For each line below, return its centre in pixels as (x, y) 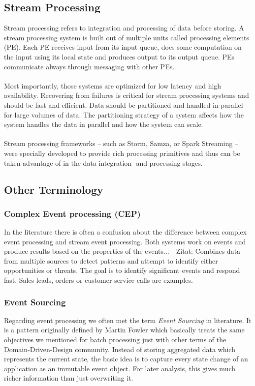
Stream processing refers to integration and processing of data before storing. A (124, 28)
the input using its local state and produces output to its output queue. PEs (119, 56)
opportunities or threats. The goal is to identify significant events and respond (122, 270)
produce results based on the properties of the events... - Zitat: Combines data (122, 251)
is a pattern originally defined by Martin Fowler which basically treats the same (124, 330)
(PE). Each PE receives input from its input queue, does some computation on (123, 47)
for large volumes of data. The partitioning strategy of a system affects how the (124, 114)
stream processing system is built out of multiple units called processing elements (127, 37)
